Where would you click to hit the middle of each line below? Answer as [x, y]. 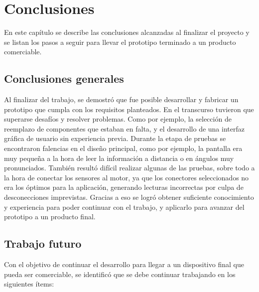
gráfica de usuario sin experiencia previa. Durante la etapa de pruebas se [115, 138]
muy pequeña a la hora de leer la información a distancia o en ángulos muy [119, 158]
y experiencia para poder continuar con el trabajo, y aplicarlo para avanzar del [124, 207]
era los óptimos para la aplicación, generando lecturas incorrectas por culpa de [124, 187]
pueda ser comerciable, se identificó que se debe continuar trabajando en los [120, 274]
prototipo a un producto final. [50, 217]
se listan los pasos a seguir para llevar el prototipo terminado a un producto [120, 42]
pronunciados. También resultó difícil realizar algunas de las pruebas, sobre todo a [129, 168]
